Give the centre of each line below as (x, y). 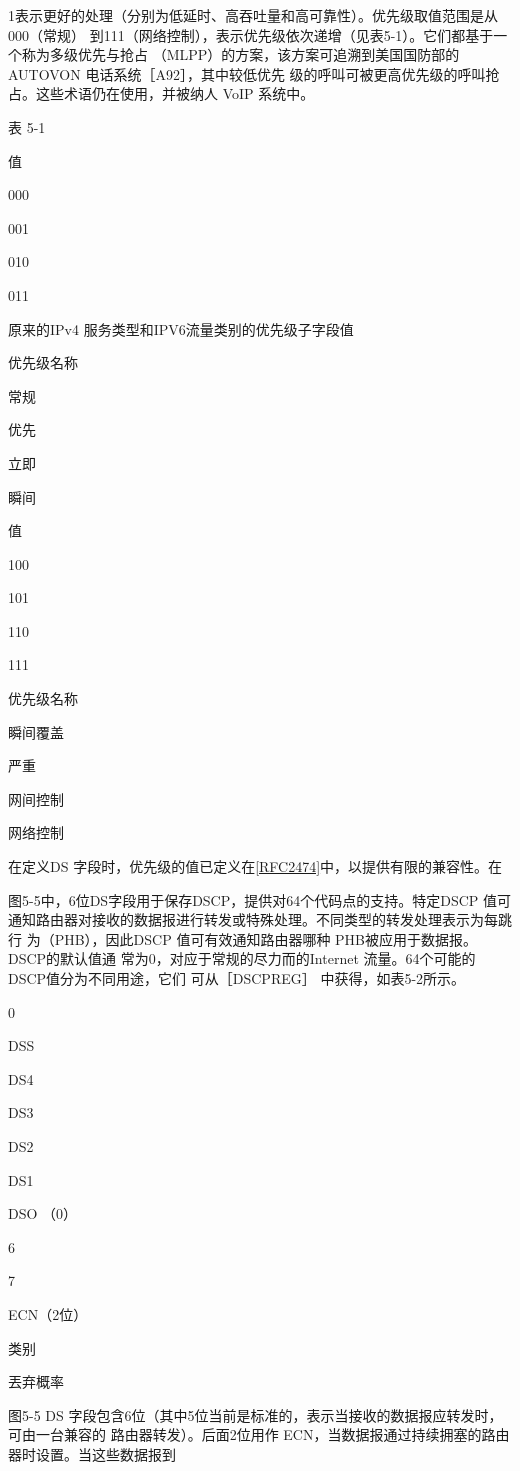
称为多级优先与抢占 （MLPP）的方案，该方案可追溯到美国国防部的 (240, 54)
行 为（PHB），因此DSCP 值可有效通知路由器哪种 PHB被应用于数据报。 (242, 938)
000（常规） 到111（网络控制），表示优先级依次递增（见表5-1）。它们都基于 (251, 34)
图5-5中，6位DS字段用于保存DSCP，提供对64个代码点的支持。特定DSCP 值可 (260, 899)
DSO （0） (43, 1213)
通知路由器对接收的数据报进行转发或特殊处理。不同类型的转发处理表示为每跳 (260, 919)
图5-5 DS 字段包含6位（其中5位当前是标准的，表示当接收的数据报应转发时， (255, 1414)
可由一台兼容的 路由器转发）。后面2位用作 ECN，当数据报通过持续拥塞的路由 (259, 1434)
